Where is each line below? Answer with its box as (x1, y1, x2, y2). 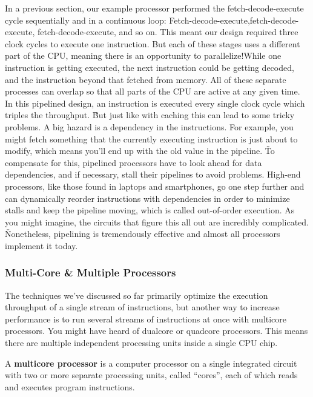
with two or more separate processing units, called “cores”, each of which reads (5, 369, 298, 381)
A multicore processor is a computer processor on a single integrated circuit (5, 356, 297, 369)
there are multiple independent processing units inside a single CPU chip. (5, 336, 278, 349)
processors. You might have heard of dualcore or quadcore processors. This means (5, 324, 308, 337)
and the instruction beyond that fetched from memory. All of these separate (5, 73, 286, 85)
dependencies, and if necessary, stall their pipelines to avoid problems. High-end (5, 168, 301, 181)
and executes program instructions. (5, 380, 135, 393)
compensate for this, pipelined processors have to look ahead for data (5, 156, 262, 168)
